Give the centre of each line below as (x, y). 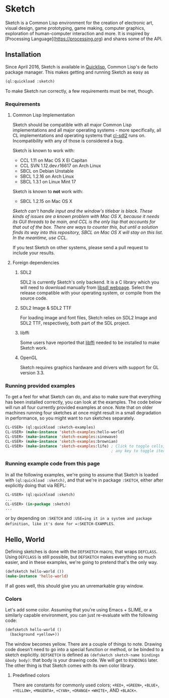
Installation (23, 55)
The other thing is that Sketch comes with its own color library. (70, 665)
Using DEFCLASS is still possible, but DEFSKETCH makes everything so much (80, 557)
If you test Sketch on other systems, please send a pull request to (80, 247)
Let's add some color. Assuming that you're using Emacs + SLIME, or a (78, 610)
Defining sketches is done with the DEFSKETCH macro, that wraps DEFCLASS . (81, 551)
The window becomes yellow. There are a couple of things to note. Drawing (83, 644)
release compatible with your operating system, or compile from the (90, 293)
